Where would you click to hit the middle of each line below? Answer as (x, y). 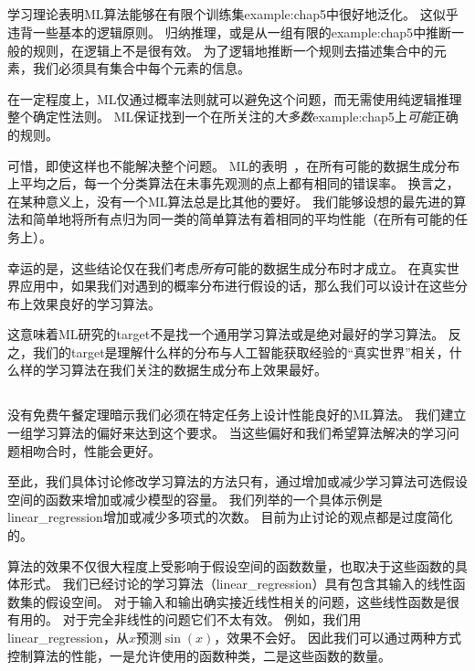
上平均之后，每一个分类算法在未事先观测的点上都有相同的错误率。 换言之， (233, 183)
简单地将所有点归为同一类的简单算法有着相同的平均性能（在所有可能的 (243, 219)
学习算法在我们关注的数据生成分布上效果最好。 (186, 370)
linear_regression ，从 (68, 637)
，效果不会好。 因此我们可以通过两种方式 (338, 637)
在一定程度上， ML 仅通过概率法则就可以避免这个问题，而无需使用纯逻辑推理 (235, 98)
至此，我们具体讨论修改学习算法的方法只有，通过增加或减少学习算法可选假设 (237, 481)
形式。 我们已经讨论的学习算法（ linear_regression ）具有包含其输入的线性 (236, 584)
